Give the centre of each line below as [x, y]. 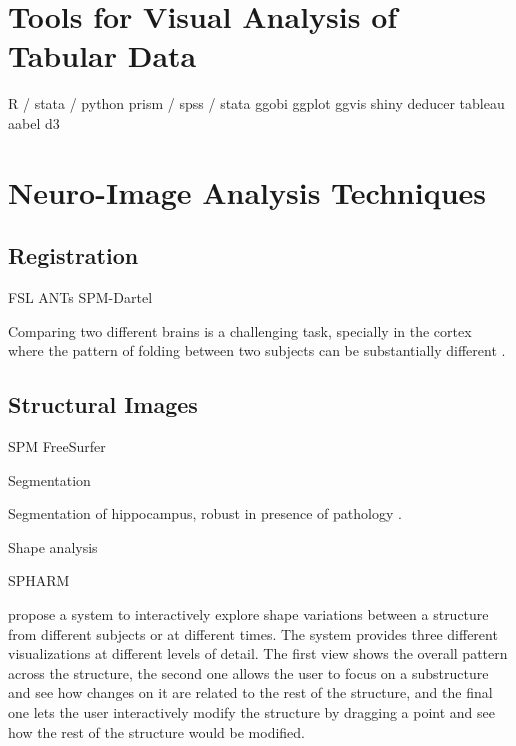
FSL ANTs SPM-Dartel [80, 297]
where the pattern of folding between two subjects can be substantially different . [257, 350]
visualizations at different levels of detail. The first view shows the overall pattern [258, 653]
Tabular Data [102, 55]
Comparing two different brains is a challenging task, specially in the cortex [240, 330]
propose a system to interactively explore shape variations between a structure [248, 614]
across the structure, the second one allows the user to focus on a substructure [248, 672]
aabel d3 [34, 122]
